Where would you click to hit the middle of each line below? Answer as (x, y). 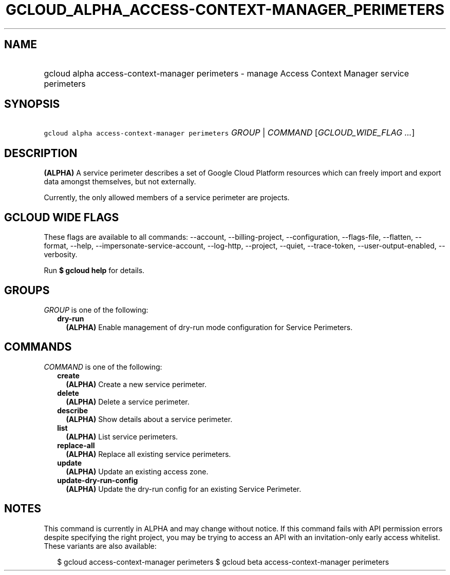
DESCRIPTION (41, 153)
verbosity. (61, 255)
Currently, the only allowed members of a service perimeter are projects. (167, 198)
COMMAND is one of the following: (103, 367)
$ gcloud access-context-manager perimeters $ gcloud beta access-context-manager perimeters (223, 562)
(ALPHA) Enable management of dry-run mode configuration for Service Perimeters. (209, 327)
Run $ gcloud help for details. (94, 271)
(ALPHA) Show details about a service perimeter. (149, 419)
